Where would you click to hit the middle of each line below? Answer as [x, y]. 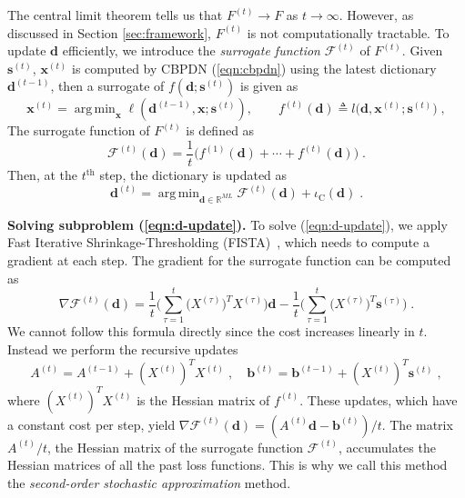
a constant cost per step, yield [91, 424]
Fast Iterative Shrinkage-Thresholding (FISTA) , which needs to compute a [218, 242]
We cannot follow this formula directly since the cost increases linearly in [211, 331]
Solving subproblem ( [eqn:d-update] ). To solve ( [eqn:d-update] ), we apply [227, 224]
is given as [269, 86]
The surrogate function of [79, 130]
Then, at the [42, 175]
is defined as [220, 130]
